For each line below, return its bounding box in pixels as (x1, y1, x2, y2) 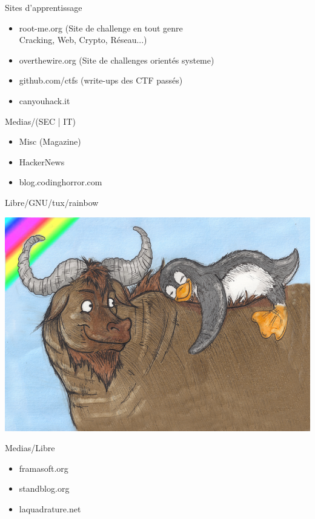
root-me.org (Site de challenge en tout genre (19, 21, 183, 34)
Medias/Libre (5, 441, 55, 454)
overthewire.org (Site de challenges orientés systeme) (19, 53, 214, 66)
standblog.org (19, 482, 70, 495)
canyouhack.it (19, 94, 70, 107)
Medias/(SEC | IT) (5, 114, 76, 127)
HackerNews (19, 155, 65, 168)
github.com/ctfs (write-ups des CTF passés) (19, 74, 183, 87)
